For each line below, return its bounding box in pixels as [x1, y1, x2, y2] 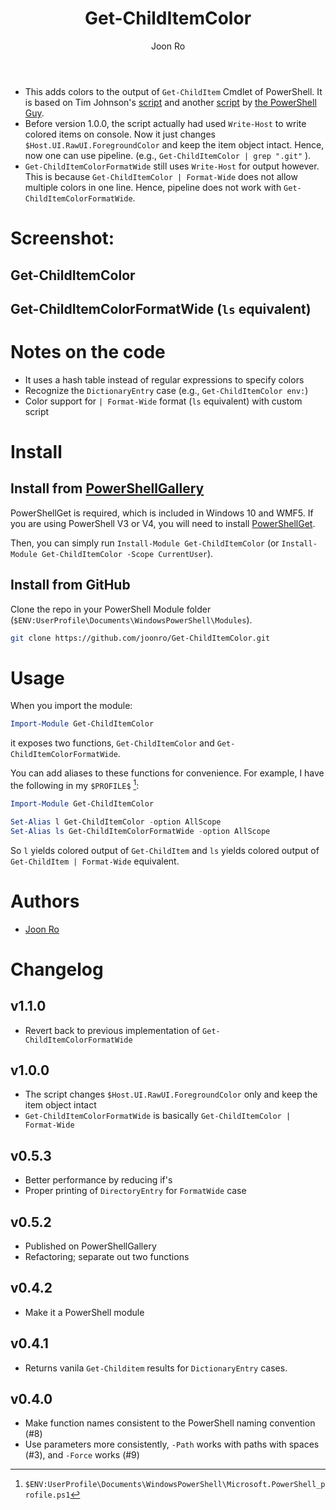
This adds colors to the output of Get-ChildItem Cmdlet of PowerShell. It [24, 85, 323, 97]
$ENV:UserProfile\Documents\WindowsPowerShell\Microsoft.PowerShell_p [24, 1480, 326, 1490]
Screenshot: [10, 227, 115, 250]
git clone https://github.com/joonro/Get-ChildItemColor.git [10, 633, 271, 643]
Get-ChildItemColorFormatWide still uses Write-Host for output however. [24, 160, 320, 172]
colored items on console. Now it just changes [24, 128, 216, 140]
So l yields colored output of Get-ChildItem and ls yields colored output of [10, 844, 320, 856]
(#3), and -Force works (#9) [24, 1449, 140, 1461]
